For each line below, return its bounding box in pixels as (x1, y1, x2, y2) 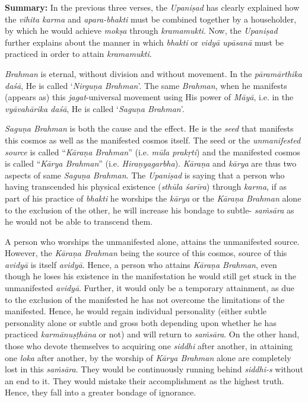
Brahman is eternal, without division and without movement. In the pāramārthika (5, 67, 302, 79)
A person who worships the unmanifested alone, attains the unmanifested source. (5, 235, 300, 247)
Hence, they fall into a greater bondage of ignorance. (5, 386, 196, 398)
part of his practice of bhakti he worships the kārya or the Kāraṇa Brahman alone (5, 192, 301, 204)
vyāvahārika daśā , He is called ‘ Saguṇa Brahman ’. (5, 102, 185, 114)
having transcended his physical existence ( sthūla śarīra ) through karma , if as (5, 180, 287, 193)
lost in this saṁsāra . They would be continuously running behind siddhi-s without (5, 363, 303, 375)
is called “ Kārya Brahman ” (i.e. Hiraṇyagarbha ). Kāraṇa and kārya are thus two (5, 157, 297, 170)
